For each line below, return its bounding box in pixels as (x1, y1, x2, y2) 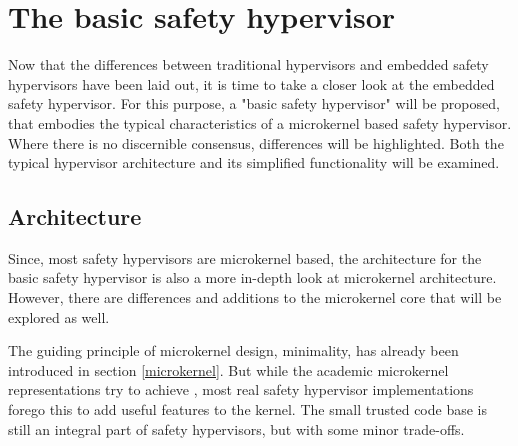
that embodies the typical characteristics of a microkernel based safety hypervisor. (8, 112, 512, 133)
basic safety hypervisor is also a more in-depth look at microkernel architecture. (8, 267, 497, 288)
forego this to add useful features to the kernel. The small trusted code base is (8, 399, 487, 420)
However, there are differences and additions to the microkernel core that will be (8, 287, 502, 308)
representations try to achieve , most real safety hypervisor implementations (8, 379, 474, 400)
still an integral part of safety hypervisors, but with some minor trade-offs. (8, 418, 465, 439)
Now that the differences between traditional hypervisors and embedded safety (8, 54, 489, 75)
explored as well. (8, 306, 110, 327)
